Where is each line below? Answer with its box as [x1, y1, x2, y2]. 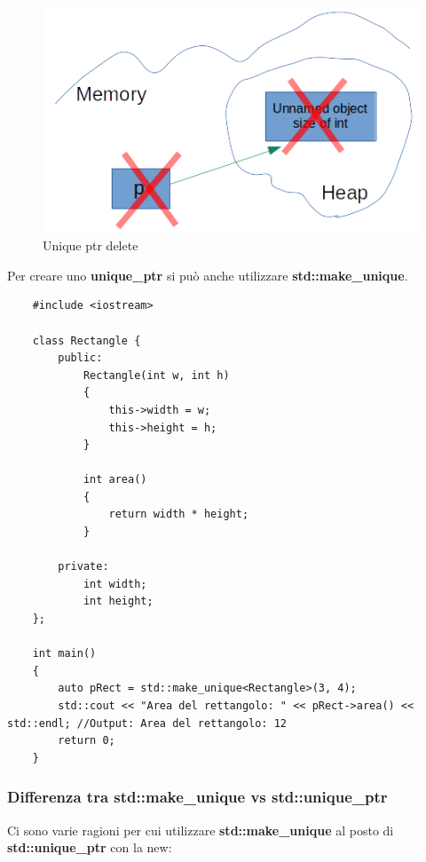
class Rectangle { [32, 334, 141, 347]
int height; [83, 595, 154, 608]
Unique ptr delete [43, 236, 138, 255]
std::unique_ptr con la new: [7, 838, 172, 857]
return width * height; [108, 508, 249, 521]
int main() [32, 647, 97, 660]
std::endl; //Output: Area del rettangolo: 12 [7, 716, 287, 730]
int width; [83, 577, 147, 590]
